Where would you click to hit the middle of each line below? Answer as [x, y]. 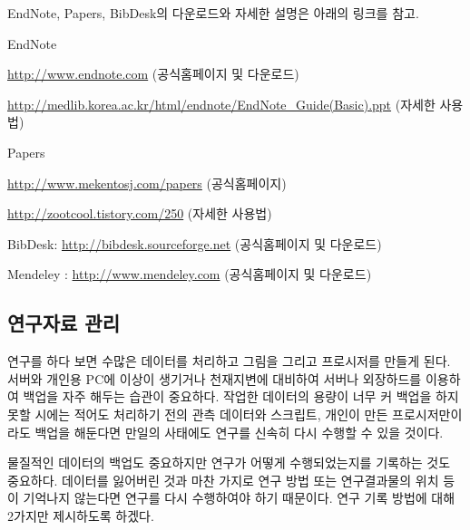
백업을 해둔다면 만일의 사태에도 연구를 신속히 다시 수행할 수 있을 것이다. [239, 432]
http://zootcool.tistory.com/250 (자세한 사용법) [140, 213]
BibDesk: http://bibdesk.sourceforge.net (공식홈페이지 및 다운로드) [195, 243]
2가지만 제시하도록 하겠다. [81, 515]
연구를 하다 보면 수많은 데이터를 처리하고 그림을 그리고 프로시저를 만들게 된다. [229, 361]
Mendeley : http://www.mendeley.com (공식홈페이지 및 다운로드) [190, 274]
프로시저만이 [427, 414]
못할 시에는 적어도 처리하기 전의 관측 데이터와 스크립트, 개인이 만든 [198, 414]
